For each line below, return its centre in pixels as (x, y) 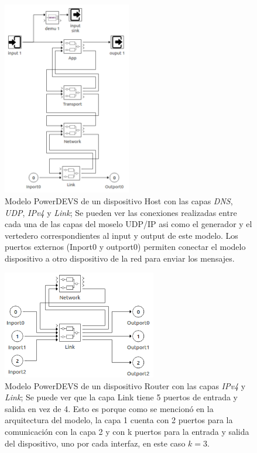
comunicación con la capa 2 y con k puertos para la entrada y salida (127, 431)
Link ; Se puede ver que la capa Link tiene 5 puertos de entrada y (121, 397)
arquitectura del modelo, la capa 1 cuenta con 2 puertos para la (119, 420)
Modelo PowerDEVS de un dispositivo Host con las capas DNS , (119, 201)
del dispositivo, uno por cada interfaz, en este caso (95, 443)
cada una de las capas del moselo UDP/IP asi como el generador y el (128, 224)
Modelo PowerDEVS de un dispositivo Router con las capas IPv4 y (125, 385)
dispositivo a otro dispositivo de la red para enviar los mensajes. (120, 258)
